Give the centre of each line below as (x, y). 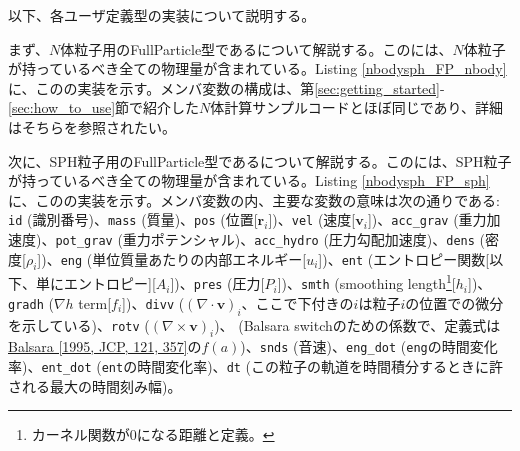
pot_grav (84, 241)
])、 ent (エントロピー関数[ (404, 258)
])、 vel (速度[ (312, 219)
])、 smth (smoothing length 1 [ (366, 282)
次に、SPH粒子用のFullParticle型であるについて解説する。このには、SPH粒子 (260, 160)
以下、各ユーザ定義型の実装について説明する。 (162, 15)
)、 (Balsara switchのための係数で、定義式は (357, 324)
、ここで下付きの (297, 302)
